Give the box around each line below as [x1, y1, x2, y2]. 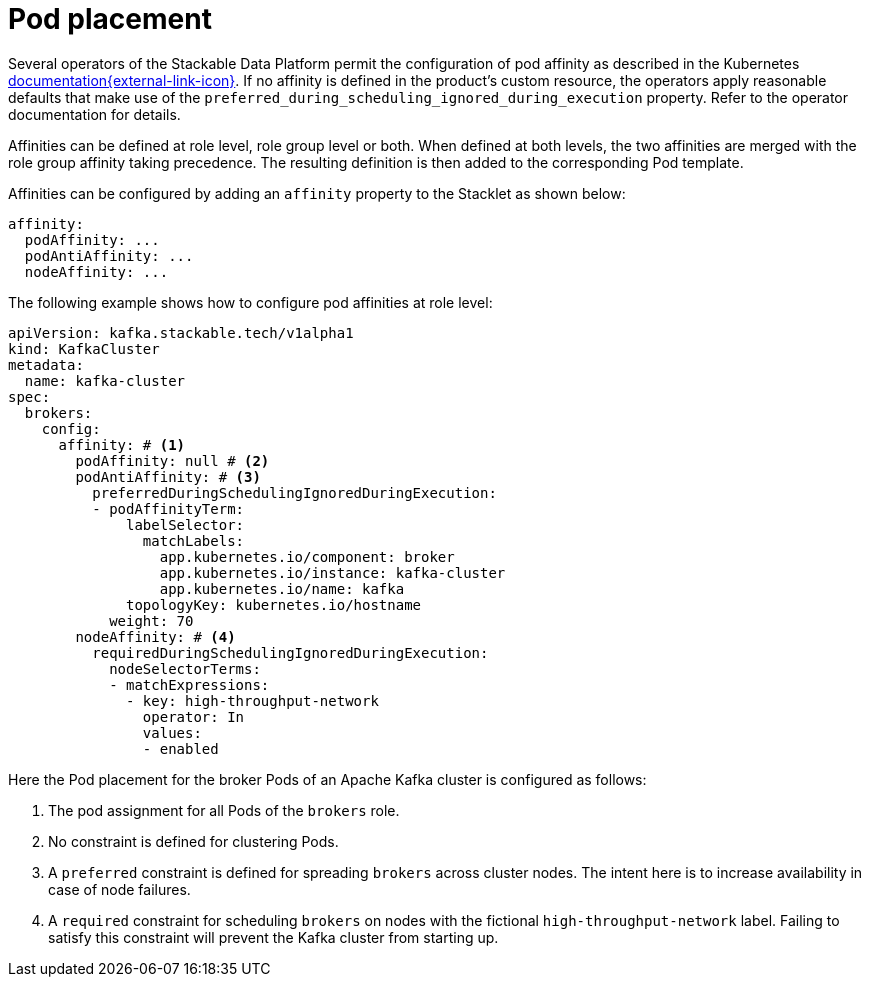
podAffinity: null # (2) [75, 452, 270, 469]
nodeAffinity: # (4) [75, 628, 236, 645]
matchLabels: [142, 532, 245, 549]
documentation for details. [8, 105, 181, 123]
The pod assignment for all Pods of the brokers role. [48, 801, 400, 819]
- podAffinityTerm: [92, 500, 245, 517]
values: [142, 724, 202, 741]
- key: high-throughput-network [126, 692, 379, 709]
